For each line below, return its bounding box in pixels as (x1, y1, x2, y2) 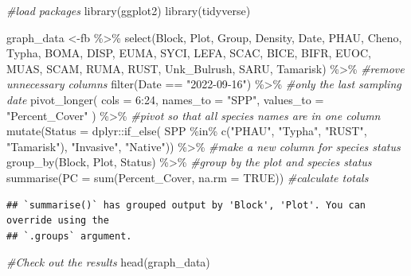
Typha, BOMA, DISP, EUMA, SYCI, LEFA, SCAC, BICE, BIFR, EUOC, (6, 45, 371, 61)
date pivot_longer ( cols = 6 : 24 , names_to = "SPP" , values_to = (6, 91, 324, 107)
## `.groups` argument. (6, 230, 132, 242)
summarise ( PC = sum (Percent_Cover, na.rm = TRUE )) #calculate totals (6, 169, 369, 185)
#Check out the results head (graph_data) (6, 254, 210, 270)
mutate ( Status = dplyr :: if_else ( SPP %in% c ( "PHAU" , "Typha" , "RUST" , (6, 122, 367, 139)
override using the (6, 215, 109, 227)
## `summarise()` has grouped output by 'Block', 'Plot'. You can (6, 199, 366, 211)
